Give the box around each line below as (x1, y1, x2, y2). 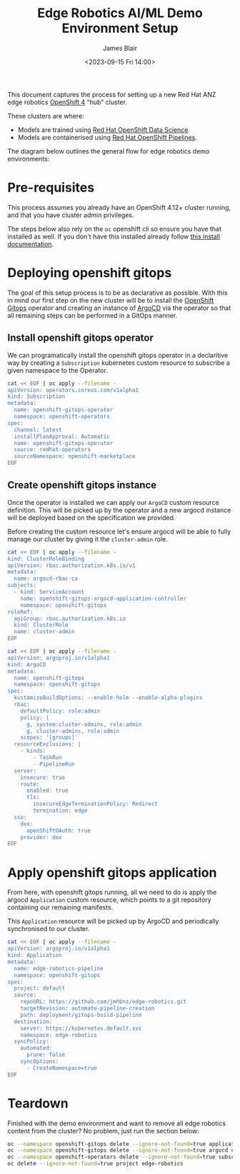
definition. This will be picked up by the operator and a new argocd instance (7, 506, 231, 514)
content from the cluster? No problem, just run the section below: (7, 1126, 200, 1135)
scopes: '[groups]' (20, 734, 79, 741)
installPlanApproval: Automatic (14, 433, 111, 440)
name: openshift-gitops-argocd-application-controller (20, 595, 187, 602)
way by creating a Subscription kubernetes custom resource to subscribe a (7, 358, 231, 367)
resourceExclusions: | (14, 741, 81, 748)
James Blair (102, 44, 138, 52)
